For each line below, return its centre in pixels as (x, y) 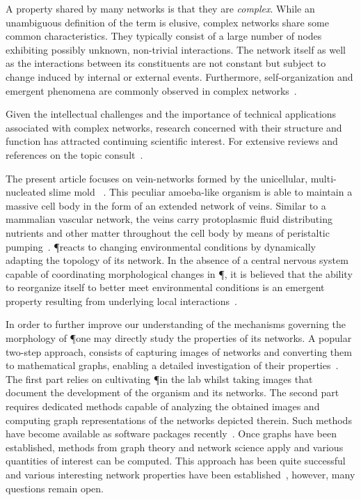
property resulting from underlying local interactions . (121, 300)
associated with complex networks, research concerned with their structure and (174, 127)
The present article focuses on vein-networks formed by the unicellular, (157, 178)
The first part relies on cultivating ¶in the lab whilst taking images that (159, 378)
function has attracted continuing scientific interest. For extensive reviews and (172, 141)
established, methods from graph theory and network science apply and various (175, 447)
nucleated (26, 192)
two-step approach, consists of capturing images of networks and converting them (179, 351)
